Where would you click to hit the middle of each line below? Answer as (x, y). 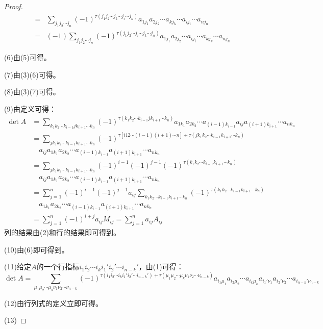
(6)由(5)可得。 (28, 57)
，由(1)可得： (161, 267)
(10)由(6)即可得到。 (36, 249)
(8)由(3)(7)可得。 (32, 92)
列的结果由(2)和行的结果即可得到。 (62, 232)
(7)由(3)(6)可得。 (32, 74)
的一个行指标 (58, 267)
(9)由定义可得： (30, 108)
